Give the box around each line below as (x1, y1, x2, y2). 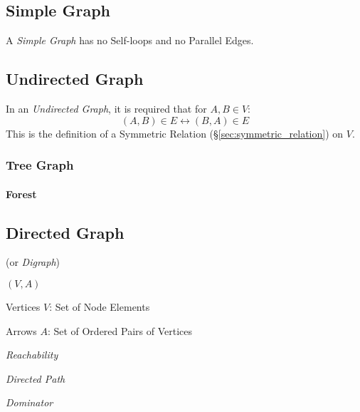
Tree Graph (6, 156, 74, 174)
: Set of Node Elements (49, 299, 150, 314)
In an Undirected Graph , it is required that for (6, 101, 207, 115)
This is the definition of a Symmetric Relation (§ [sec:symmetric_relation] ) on (6, 125, 344, 140)
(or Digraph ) (6, 254, 60, 269)
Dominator (6, 395, 53, 410)
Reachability (6, 347, 58, 362)
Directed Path (6, 371, 65, 386)
